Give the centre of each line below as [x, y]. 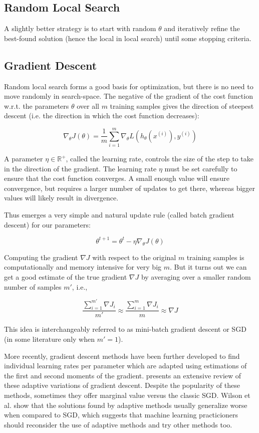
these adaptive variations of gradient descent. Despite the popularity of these [122, 385]
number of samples [33, 286]
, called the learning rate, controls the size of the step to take [160, 159]
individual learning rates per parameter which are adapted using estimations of [125, 366]
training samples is [215, 257]
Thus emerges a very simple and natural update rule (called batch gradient [119, 215]
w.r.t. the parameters [37, 105]
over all [88, 105]
